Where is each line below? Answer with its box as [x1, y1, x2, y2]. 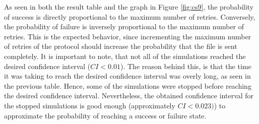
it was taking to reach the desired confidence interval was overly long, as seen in [4, 71, 251, 81]
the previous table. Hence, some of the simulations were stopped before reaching [4, 80, 251, 91]
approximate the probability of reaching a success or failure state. [4, 110, 207, 120]
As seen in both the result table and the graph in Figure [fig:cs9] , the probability [4, 2, 253, 12]
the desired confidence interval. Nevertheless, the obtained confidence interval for [4, 90, 254, 101]
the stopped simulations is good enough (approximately [4, 100, 175, 110]
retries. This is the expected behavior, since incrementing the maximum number [4, 31, 251, 41]
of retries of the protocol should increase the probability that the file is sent [4, 41, 237, 51]
